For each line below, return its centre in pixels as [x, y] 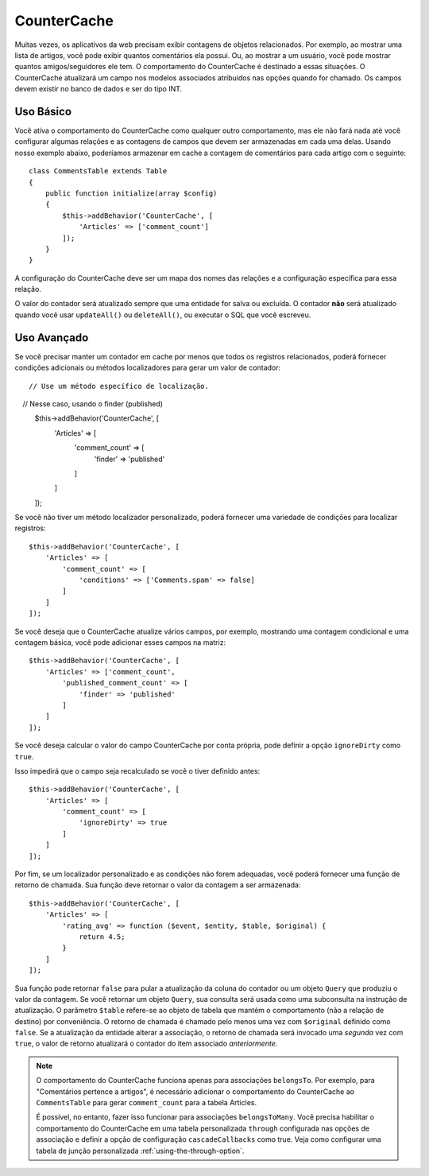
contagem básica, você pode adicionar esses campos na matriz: [120, 642]
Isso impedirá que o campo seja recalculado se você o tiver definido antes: [137, 770]
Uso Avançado [52, 338]
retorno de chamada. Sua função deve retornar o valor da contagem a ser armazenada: [158, 885]
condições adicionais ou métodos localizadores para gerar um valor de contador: [148, 368]
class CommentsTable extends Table [98, 171]
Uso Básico [43, 111]
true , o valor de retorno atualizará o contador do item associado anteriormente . [146, 1044]
